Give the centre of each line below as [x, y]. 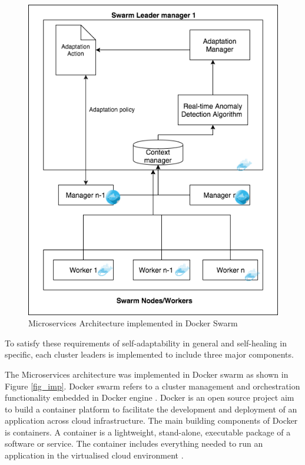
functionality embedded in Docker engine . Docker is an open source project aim [150, 397]
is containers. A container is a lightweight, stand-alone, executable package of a [148, 432]
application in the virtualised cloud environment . [94, 455]
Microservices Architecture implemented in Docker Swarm [133, 323]
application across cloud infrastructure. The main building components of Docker [151, 420]
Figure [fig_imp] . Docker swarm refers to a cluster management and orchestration [152, 386]
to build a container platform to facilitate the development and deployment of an [151, 409]
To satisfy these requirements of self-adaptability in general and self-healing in [146, 343]
